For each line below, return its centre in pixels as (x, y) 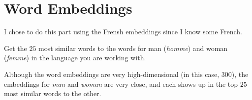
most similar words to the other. (53, 93)
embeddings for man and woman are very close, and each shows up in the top (121, 84)
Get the (16, 48)
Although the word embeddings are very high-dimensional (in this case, (112, 74)
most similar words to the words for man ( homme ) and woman (133, 48)
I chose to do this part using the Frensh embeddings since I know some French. (123, 32)
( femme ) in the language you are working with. (75, 58)
